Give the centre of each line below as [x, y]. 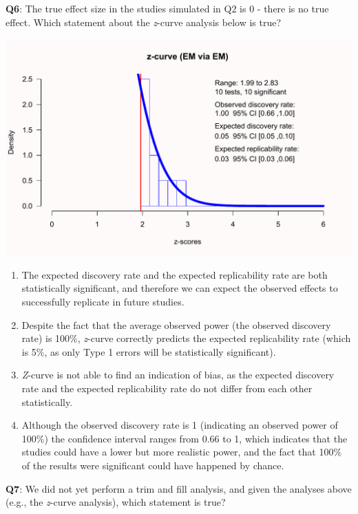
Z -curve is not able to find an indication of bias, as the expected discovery [178, 375]
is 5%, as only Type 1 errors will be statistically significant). [149, 351]
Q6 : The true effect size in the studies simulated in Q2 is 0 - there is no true [167, 8]
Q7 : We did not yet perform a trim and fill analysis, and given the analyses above [179, 488]
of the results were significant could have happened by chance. [153, 465]
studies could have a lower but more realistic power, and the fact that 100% [182, 452]
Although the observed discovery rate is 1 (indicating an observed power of [180, 425]
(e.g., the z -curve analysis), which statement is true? [116, 502]
